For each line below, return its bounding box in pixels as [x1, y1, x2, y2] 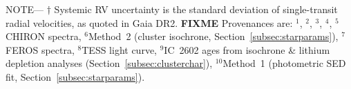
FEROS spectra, [6, 42, 75, 57]
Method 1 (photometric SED [222, 56, 346, 70]
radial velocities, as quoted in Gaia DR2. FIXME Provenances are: [6, 15, 293, 30]
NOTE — [6, 2, 44, 16]
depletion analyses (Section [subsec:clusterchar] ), [6, 56, 213, 70]
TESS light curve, [82, 42, 157, 57]
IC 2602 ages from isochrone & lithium [164, 42, 330, 57]
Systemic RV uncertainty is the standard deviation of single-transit [54, 2, 338, 16]
